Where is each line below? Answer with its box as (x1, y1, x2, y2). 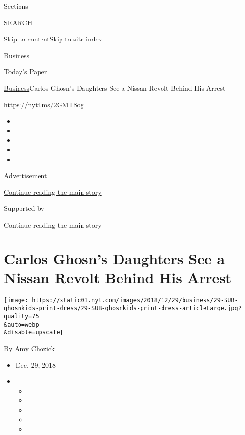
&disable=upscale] (4, 329, 63, 336)
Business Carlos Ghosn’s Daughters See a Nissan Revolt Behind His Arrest (4, 83, 225, 93)
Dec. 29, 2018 (15, 359, 56, 370)
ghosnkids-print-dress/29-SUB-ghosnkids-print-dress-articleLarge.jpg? (4, 305, 242, 312)
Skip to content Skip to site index (4, 34, 102, 44)
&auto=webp (4, 321, 39, 328)
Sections (4, 1, 28, 11)
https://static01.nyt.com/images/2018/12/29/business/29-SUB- (32, 296, 238, 304)
